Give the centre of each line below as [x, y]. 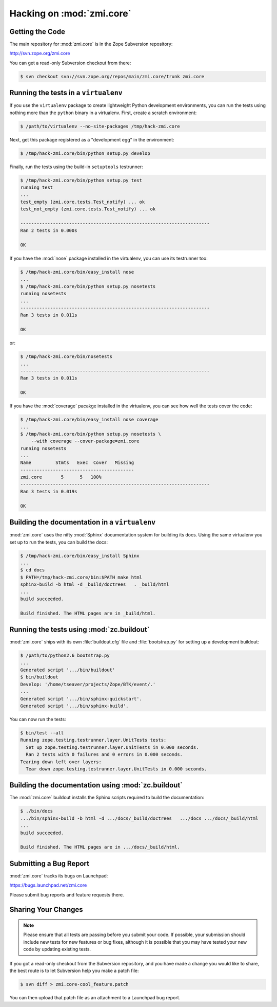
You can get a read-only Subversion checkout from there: [70, 63]
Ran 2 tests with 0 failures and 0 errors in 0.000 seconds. [104, 754]
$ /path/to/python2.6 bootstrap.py [65, 655]
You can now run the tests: [38, 720]
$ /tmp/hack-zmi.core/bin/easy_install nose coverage [89, 420]
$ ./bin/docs [37, 811]
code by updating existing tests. [57, 949]
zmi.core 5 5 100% [61, 477]
